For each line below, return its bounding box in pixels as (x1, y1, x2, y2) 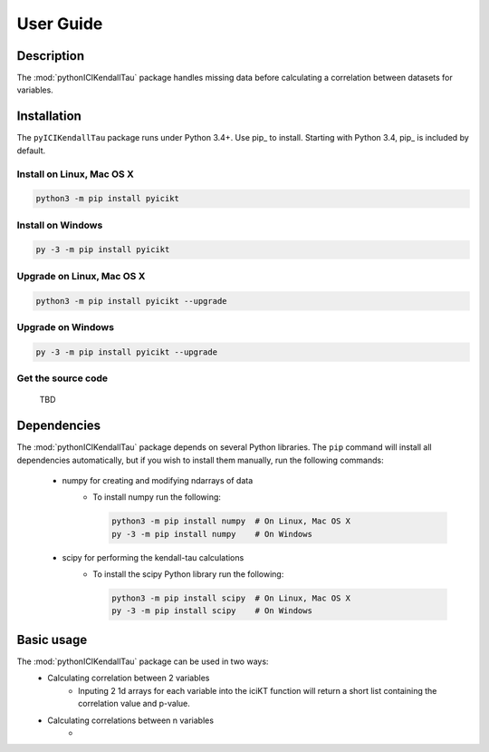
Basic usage (16, 631, 88, 648)
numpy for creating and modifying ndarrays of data (62, 474, 254, 485)
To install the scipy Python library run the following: (92, 569, 284, 580)
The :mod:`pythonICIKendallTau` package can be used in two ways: (16, 656, 269, 667)
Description (16, 48, 85, 63)
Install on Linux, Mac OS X (16, 168, 135, 181)
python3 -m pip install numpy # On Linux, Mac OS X (111, 516, 351, 526)
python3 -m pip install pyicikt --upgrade (35, 296, 227, 306)
